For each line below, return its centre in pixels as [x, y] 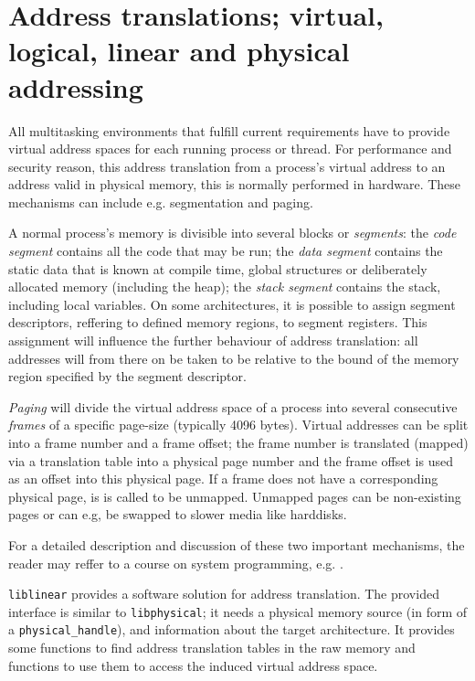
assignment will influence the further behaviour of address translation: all [213, 340]
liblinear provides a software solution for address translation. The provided [224, 594]
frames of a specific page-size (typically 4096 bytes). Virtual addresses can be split [238, 425]
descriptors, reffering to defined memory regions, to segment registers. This [218, 322]
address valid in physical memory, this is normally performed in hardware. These [235, 184]
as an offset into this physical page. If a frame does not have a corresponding [223, 479]
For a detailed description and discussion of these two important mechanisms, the [237, 544]
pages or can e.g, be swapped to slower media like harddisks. [178, 514]
